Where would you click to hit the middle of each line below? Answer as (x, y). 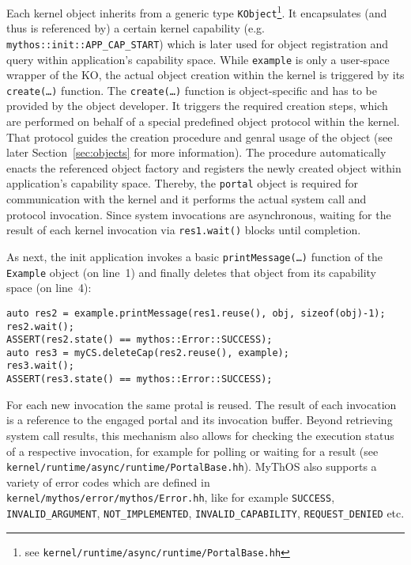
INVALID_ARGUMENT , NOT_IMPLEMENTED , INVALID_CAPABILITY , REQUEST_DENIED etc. (205, 513)
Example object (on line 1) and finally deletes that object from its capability (192, 272)
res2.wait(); (40, 326)
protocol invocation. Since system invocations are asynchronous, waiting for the (199, 214)
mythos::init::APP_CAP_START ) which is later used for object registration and (198, 43)
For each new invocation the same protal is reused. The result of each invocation (202, 404)
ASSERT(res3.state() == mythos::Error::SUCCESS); (140, 379)
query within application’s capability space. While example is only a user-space (198, 59)
